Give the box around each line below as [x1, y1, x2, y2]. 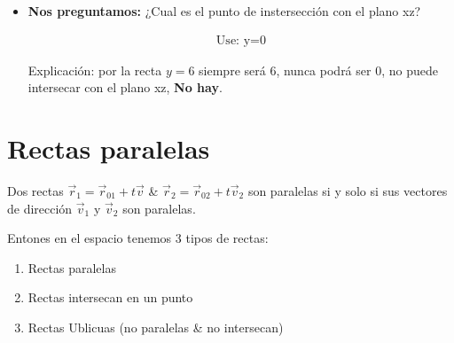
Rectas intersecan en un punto [27, 288, 193, 307]
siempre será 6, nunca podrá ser [199, 60, 372, 79]
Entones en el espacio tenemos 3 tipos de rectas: [7, 229, 269, 247]
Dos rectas [7, 181, 64, 199]
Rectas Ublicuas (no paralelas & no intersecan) [27, 317, 284, 336]
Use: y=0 [215, 34, 266, 47]
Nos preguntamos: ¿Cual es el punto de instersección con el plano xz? [27, 2, 421, 19]
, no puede [381, 60, 438, 79]
